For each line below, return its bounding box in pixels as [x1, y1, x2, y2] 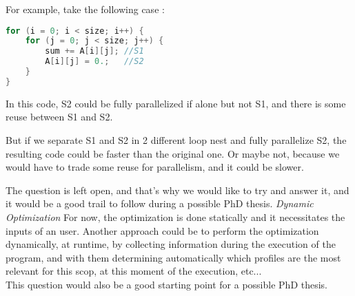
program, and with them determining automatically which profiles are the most [6, 250, 341, 264]
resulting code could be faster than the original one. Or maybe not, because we [6, 146, 340, 160]
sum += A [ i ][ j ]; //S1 [45, 46, 144, 56]
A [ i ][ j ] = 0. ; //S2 [45, 56, 144, 67]
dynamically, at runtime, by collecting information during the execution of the [6, 237, 336, 251]
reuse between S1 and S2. [6, 109, 113, 124]
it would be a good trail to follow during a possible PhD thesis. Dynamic [6, 196, 314, 211]
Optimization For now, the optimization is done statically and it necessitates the [6, 210, 345, 224]
